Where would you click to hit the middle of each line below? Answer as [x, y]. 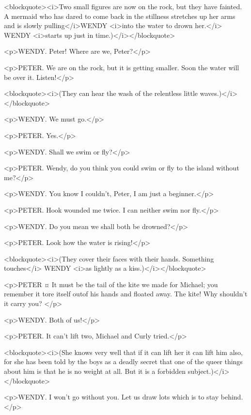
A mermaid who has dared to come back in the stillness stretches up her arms [120, 16]
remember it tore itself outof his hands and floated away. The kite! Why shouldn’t [126, 294]
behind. [232, 397]
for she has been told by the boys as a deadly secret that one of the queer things [123, 361]
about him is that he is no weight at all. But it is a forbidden [95, 371]
